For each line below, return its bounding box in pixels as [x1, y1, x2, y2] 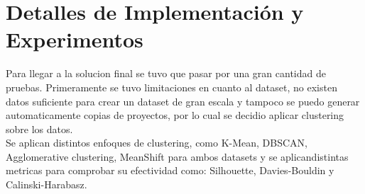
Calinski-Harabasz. [6, 177, 87, 192]
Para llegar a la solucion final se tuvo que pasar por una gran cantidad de [6, 66, 326, 81]
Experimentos [6, 25, 143, 54]
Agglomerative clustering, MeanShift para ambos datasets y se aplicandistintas [6, 149, 349, 164]
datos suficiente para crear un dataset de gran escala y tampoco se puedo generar [6, 93, 360, 108]
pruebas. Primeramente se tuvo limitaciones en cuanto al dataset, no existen [6, 79, 337, 94]
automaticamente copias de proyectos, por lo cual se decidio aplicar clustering [6, 108, 344, 122]
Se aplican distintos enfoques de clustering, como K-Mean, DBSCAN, [6, 135, 308, 150]
